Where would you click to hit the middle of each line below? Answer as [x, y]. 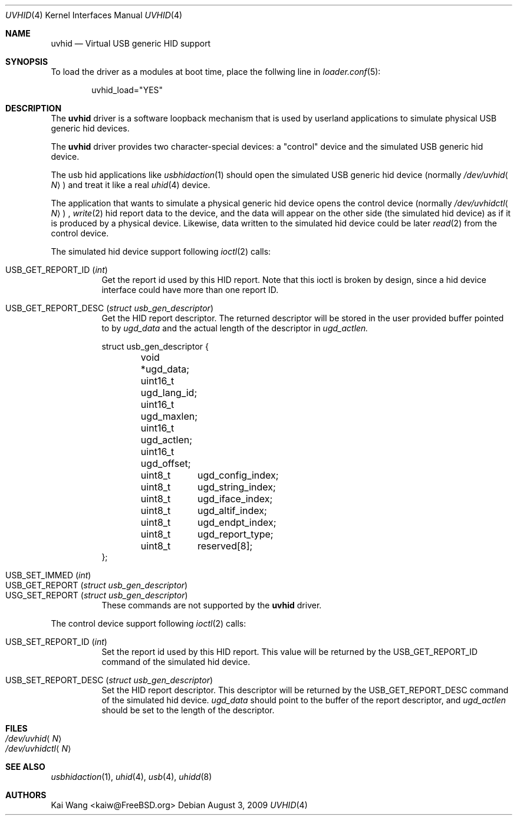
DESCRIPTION [34, 108]
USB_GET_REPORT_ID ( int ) [57, 270]
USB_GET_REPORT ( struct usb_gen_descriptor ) [97, 585]
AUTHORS [26, 795]
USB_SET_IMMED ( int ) [48, 575]
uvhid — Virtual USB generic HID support [131, 43]
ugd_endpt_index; [237, 522]
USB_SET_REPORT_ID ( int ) [56, 642]
